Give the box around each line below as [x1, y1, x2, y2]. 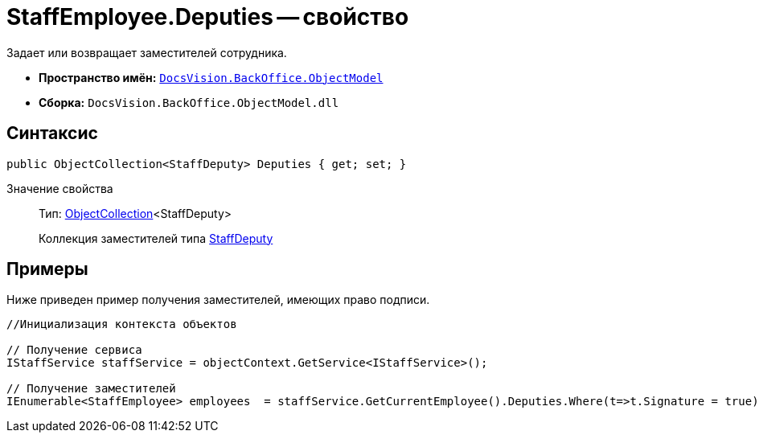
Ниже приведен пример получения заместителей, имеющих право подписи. [6, 293, 430, 307]
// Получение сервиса [6, 343, 142, 357]
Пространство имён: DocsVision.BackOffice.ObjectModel [39, 70, 384, 84]
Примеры [6, 259, 88, 280]
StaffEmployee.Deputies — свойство [6, 3, 409, 31]
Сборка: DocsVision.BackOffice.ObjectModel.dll [39, 95, 339, 109]
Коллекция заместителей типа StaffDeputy [39, 231, 273, 245]
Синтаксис [6, 123, 98, 144]
